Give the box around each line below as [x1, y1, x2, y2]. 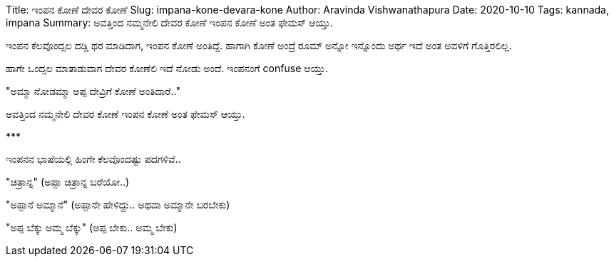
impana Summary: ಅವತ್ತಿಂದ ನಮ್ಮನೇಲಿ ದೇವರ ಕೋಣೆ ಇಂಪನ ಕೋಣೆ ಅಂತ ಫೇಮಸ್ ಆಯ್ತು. [6, 16, 333, 29]
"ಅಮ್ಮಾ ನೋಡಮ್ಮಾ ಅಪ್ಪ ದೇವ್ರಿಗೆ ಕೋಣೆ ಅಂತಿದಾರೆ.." [6, 85, 180, 97]
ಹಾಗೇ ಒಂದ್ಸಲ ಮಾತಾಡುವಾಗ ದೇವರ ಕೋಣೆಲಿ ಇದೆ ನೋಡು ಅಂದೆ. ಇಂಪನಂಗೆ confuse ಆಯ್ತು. [6, 62, 329, 74]
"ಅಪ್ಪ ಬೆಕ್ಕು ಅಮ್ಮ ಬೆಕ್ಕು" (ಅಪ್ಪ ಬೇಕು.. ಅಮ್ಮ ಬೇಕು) [6, 221, 178, 233]
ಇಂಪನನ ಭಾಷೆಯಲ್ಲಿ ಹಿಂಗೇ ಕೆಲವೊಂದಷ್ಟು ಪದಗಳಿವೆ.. [6, 153, 181, 165]
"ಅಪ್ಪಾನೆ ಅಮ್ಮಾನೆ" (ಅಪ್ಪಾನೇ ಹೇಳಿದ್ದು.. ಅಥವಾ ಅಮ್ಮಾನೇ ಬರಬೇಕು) [6, 198, 230, 211]
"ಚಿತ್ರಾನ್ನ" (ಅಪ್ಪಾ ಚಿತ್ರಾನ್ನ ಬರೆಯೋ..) [6, 176, 130, 188]
